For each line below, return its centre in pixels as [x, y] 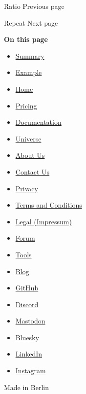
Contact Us [32, 171]
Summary [30, 55]
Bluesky [27, 337]
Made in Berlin [27, 387]
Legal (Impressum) [43, 221]
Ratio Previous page [34, 6]
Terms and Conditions [49, 205]
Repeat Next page [31, 22]
